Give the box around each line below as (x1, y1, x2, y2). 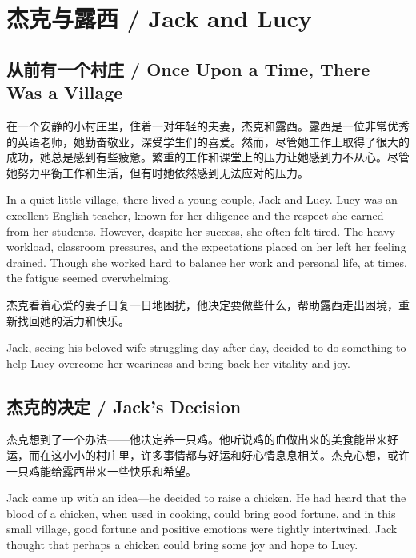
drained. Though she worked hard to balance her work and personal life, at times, (6, 253, 407, 270)
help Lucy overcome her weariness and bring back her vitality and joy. (6, 354, 350, 371)
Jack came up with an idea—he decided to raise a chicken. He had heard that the (6, 489, 406, 506)
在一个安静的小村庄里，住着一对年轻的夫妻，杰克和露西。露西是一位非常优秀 (6, 117, 410, 134)
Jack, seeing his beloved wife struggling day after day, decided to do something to (6, 339, 406, 356)
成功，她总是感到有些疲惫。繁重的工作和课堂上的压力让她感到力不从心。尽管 (6, 149, 410, 165)
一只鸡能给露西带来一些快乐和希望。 (6, 462, 197, 479)
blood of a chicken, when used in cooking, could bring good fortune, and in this (6, 504, 396, 521)
